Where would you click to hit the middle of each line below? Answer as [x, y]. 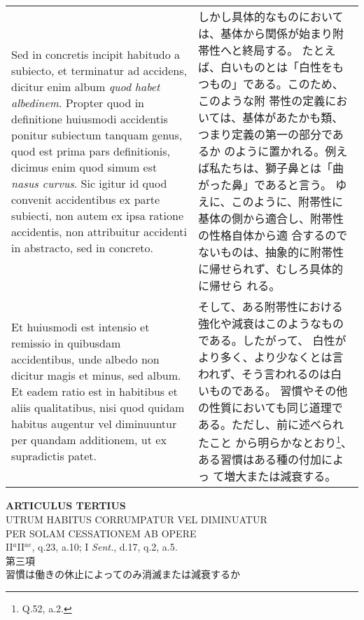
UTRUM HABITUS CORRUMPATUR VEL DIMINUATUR [136, 519]
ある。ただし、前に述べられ [271, 424]
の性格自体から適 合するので [273, 235]
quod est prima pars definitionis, [91, 151]
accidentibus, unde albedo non [85, 359]
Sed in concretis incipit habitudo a [96, 54]
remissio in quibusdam [66, 343]
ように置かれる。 [280, 151]
